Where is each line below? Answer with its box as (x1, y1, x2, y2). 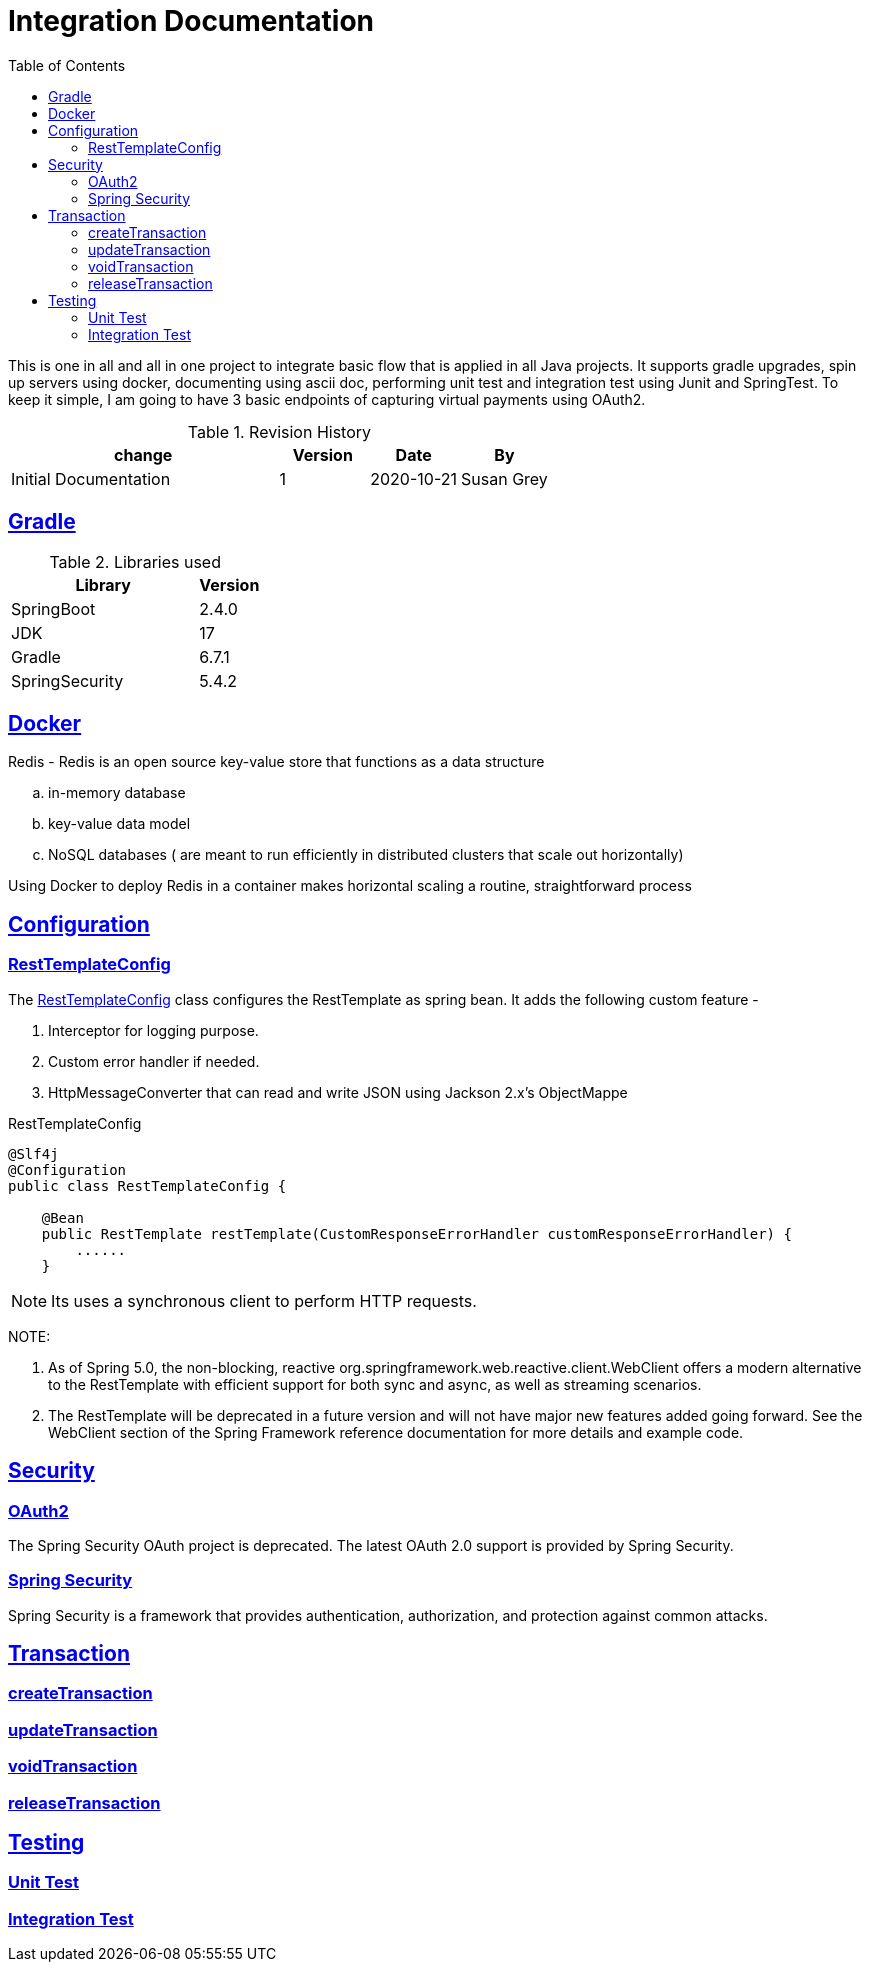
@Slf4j (8, 1145, 59, 1162)
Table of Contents (8, 56, 126, 74)
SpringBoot (11, 598, 96, 619)
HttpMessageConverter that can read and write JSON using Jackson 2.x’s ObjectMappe (48, 1083, 628, 1101)
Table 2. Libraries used (49, 551, 221, 572)
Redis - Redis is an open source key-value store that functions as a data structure (8, 753, 545, 771)
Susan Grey (461, 468, 548, 489)
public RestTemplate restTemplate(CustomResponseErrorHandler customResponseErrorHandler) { (41, 1225, 792, 1242)
